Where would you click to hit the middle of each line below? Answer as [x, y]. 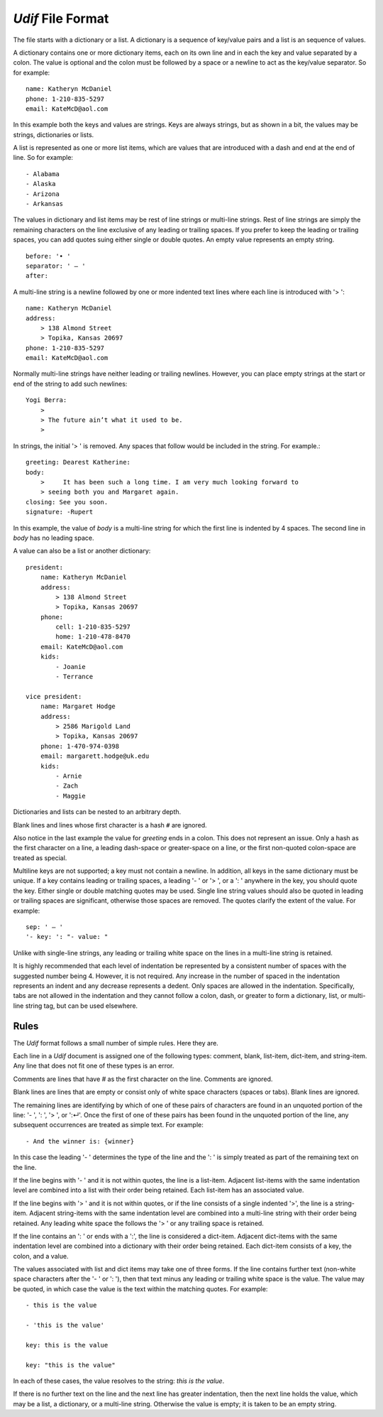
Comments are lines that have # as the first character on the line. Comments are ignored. [143, 1079]
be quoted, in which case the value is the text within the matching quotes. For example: [140, 1288]
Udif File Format [61, 18]
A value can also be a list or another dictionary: [82, 551]
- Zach [67, 786]
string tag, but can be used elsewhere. [82, 1006]
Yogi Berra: [46, 400]
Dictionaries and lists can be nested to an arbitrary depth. [97, 812]
